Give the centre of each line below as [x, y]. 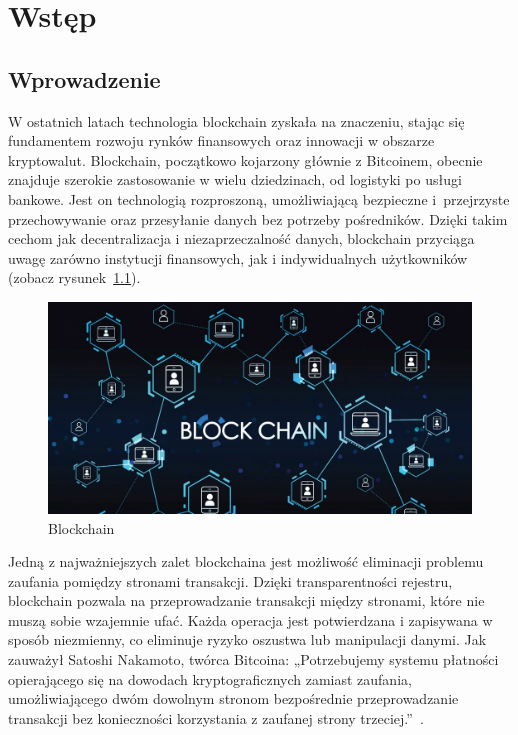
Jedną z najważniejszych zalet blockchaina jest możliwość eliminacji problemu [246, 561]
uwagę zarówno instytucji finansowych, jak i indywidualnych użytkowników [238, 257]
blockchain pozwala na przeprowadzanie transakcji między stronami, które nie [246, 600]
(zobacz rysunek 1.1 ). [74, 277]
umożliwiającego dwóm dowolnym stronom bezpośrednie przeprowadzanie [233, 698]
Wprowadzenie [84, 78]
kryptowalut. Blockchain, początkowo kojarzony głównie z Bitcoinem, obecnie [245, 159]
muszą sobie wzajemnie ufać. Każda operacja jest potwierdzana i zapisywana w [250, 619]
